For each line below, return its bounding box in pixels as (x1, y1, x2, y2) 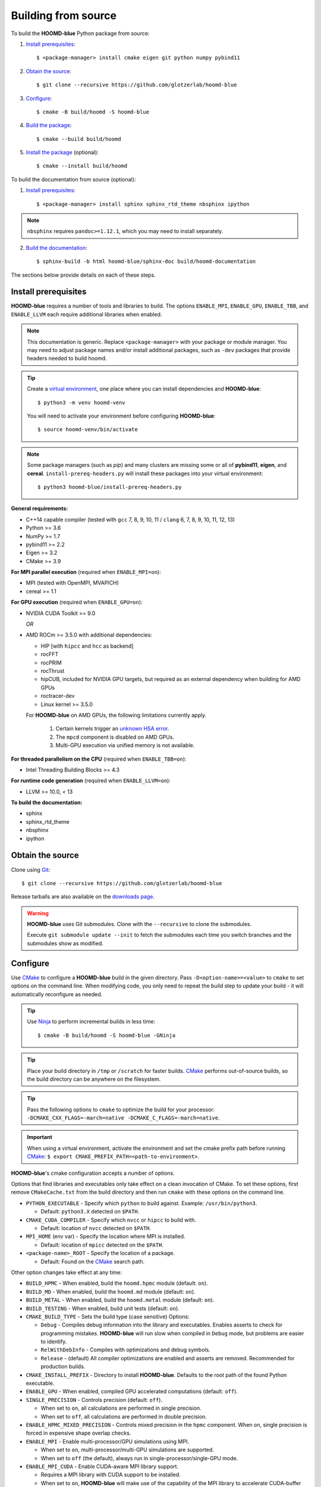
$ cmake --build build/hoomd (36, 136, 121, 142)
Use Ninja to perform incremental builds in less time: (27, 1018, 156, 1025)
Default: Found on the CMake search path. (40, 1258, 145, 1265)
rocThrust (40, 667, 65, 675)
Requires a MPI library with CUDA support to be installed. (40, 1471, 181, 1478)
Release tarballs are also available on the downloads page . (11, 893, 155, 901)
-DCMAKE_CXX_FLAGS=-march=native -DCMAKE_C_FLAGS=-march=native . (27, 1114, 220, 1121)
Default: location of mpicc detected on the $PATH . (40, 1241, 163, 1248)
